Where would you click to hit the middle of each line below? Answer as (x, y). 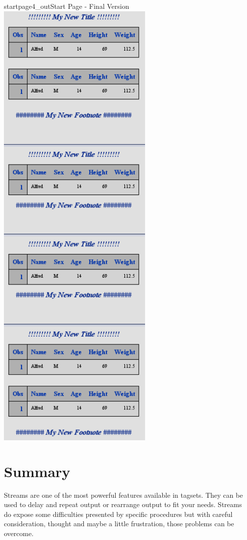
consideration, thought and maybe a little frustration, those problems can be (119, 524)
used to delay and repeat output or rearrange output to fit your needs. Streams (123, 504)
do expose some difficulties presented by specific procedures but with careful (118, 514)
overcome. (19, 533)
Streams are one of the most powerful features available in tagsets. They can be (123, 495)
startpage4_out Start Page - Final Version (67, 6)
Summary (37, 471)
